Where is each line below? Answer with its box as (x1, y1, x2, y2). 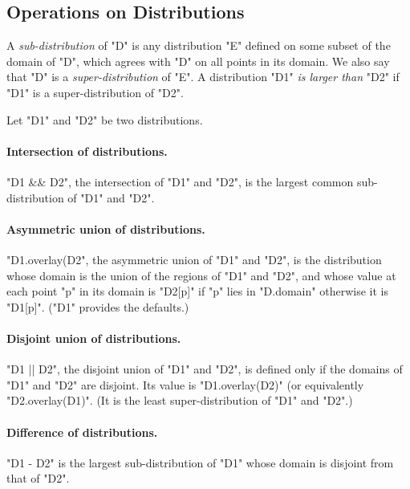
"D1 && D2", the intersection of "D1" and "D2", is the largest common (6, 173, 354, 189)
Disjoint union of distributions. (6, 329, 181, 346)
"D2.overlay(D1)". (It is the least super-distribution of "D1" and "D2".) (6, 392, 353, 409)
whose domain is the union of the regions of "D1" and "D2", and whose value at (6, 267, 396, 283)
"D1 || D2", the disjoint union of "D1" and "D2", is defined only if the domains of (6, 361, 403, 377)
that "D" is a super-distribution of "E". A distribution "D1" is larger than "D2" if (6, 68, 400, 85)
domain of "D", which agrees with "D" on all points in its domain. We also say (6, 52, 390, 69)
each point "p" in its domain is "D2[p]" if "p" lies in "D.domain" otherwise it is (6, 283, 388, 300)
